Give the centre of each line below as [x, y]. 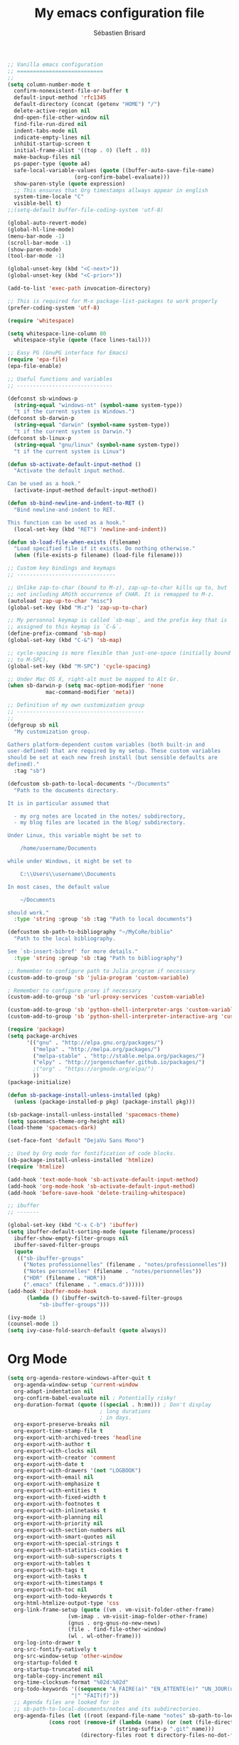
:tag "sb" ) [30, 771]
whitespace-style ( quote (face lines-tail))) [83, 340]
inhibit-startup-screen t [52, 144]
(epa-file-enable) [34, 367]
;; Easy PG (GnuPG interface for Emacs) [68, 353]
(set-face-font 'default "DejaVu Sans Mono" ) [76, 1141]
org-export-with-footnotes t [57, 1504]
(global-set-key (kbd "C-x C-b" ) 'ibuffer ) [73, 1225]
